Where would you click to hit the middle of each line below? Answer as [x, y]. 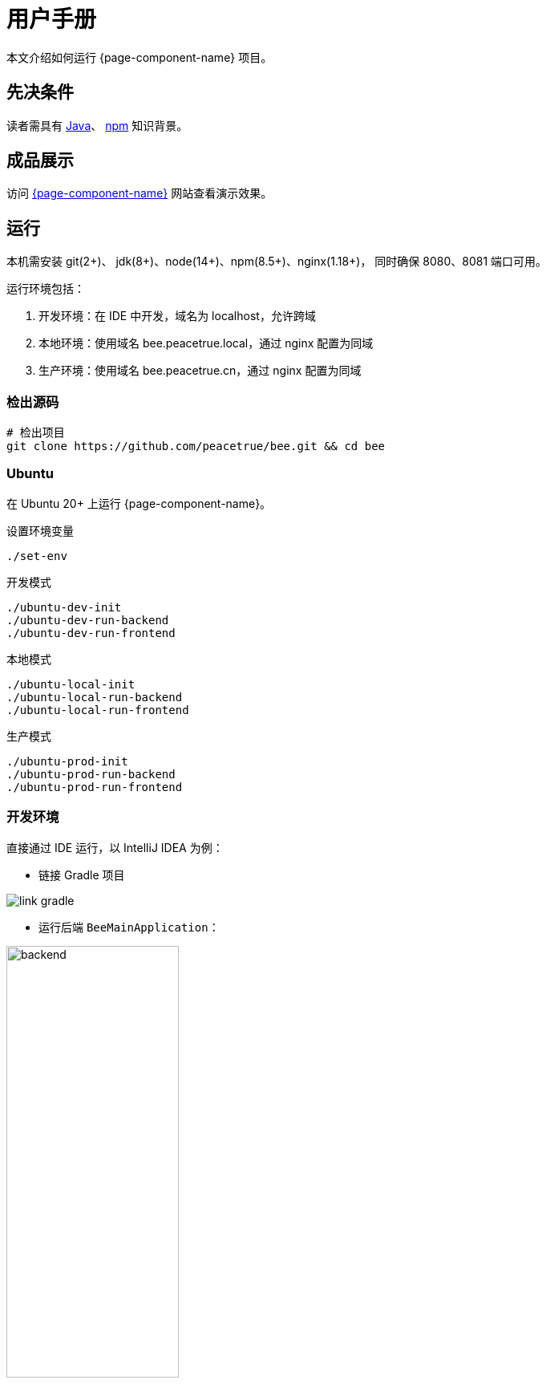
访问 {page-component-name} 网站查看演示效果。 [140, 193]
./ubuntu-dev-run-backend [88, 620]
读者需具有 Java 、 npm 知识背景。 [97, 125]
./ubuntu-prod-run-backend [91, 774]
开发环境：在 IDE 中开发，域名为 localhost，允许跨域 [177, 316]
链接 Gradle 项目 [82, 875]
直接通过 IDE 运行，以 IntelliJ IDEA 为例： [115, 847]
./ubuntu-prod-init [67, 761]
